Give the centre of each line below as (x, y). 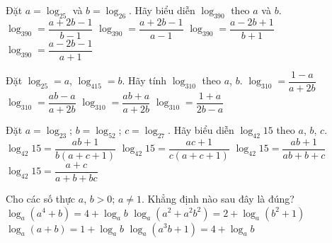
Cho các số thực (41, 198)
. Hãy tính (144, 80)
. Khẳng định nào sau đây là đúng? (218, 198)
